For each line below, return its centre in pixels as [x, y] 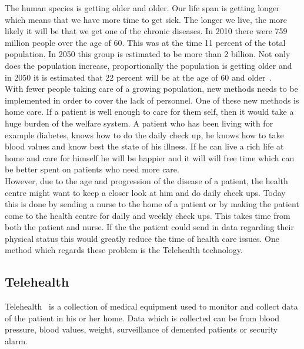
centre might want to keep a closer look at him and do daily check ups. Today [145, 192]
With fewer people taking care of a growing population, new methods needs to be [151, 89]
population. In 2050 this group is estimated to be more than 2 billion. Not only [148, 54]
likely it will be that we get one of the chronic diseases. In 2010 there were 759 [146, 31]
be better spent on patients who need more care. [92, 169]
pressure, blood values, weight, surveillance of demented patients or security [141, 329]
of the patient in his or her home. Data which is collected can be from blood [142, 318]
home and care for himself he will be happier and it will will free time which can [150, 157]
